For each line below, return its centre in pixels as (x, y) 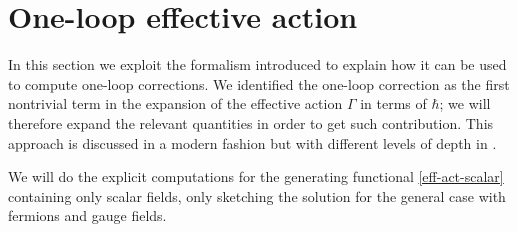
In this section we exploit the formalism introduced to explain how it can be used (257, 64)
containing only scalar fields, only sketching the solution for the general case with (257, 195)
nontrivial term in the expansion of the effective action (175, 103)
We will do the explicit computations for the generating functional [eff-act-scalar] (256, 176)
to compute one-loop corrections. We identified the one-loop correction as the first (259, 83)
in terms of (393, 103)
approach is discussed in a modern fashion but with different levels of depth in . (252, 142)
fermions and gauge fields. (87, 215)
